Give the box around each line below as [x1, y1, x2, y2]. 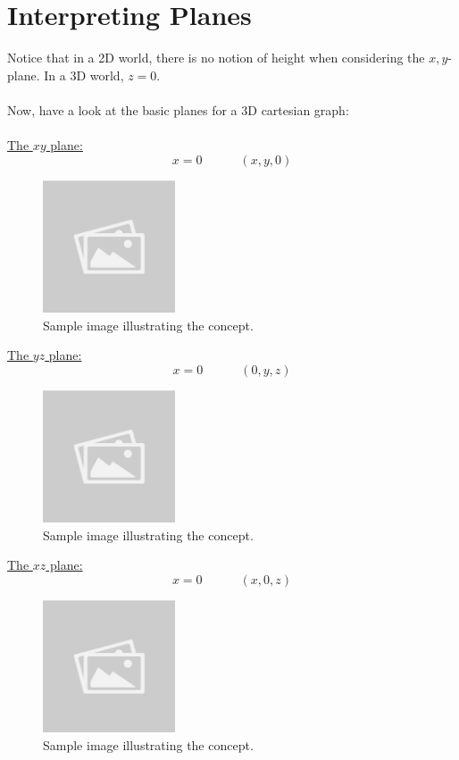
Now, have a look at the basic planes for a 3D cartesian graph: [7, 100, 349, 119]
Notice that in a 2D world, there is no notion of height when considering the [7, 48, 425, 67]
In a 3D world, [44, 65, 124, 84]
